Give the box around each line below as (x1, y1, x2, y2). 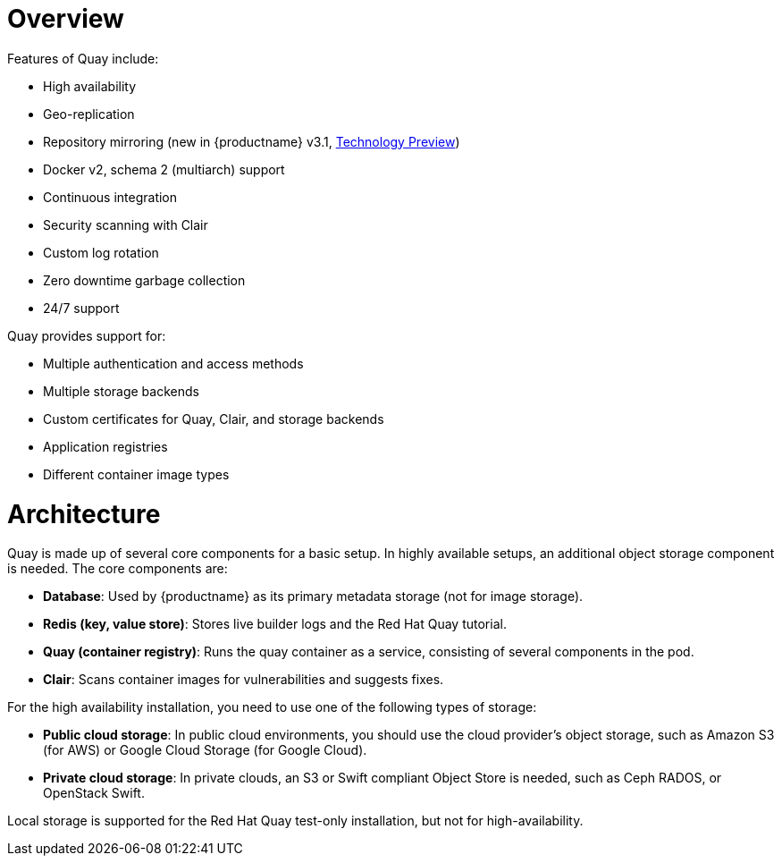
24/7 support (43, 300, 120, 316)
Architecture (7, 498, 161, 529)
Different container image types (43, 466, 230, 482)
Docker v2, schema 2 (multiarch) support (43, 161, 285, 177)
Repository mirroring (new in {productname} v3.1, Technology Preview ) (43, 133, 460, 149)
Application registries (43, 438, 168, 454)
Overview (7, 4, 124, 34)
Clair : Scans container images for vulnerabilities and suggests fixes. (43, 672, 444, 688)
